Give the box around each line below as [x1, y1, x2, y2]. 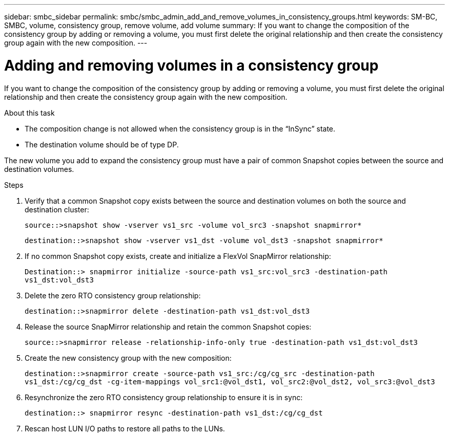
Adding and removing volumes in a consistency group [4, 56, 379, 74]
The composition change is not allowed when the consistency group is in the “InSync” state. [25, 124, 336, 133]
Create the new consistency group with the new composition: [25, 353, 232, 362]
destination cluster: [25, 205, 89, 214]
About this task [4, 108, 55, 117]
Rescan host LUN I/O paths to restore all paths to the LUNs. [25, 424, 225, 433]
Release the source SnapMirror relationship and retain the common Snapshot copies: [25, 322, 312, 331]
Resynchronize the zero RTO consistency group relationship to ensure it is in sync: [25, 392, 303, 402]
